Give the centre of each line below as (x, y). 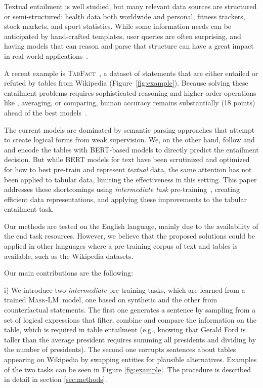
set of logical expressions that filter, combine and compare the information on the (130, 319)
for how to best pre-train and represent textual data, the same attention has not (128, 169)
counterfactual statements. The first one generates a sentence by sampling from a (130, 310)
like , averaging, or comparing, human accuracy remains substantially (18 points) (130, 103)
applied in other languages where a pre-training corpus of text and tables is (121, 246)
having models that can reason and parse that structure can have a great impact (129, 46)
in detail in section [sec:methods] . (56, 379)
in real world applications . (46, 55)
